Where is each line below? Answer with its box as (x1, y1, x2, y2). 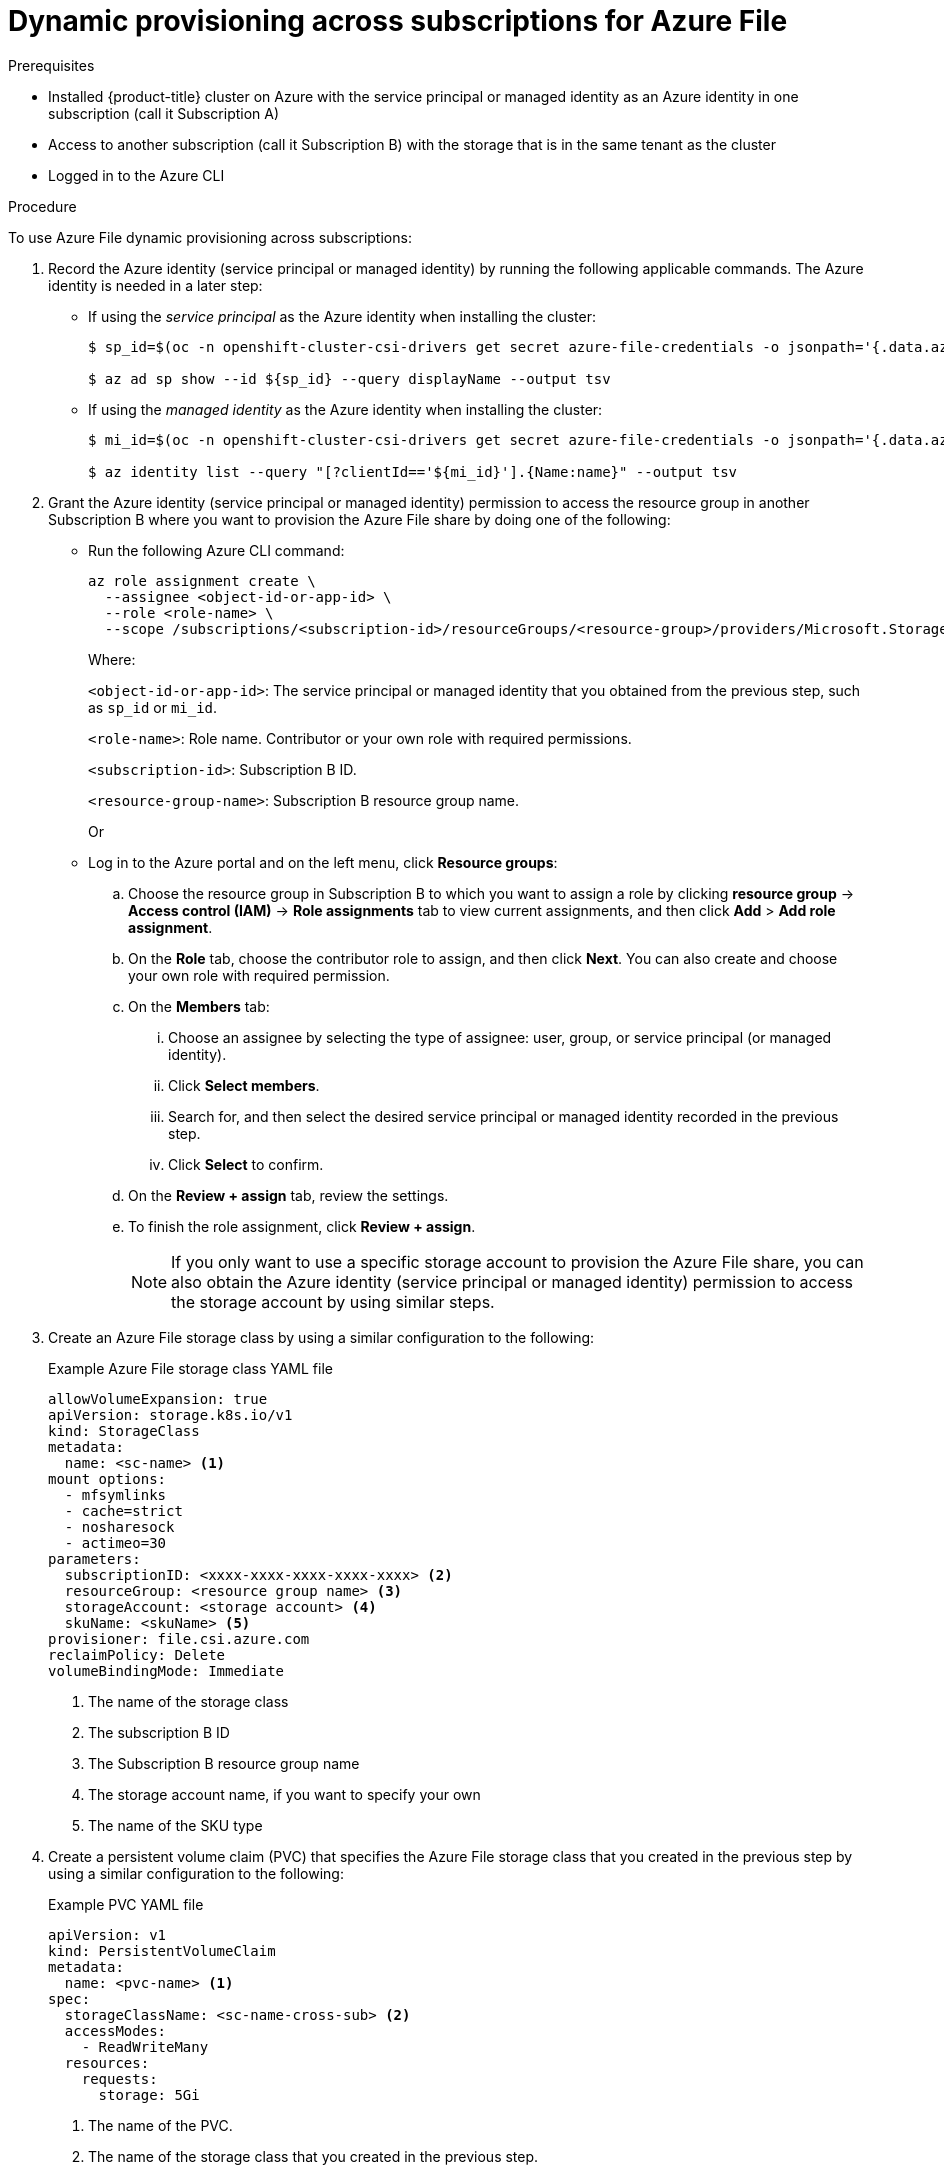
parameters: (48, 1550, 141, 1567)
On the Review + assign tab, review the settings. (128, 1186, 449, 1204)
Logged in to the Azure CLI (48, 166, 225, 184)
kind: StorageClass (48, 1422, 200, 1439)
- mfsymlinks (64, 1486, 167, 1503)
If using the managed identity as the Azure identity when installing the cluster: (88, 400, 603, 418)
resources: (64, 2054, 150, 2071)
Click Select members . (168, 1076, 320, 1094)
